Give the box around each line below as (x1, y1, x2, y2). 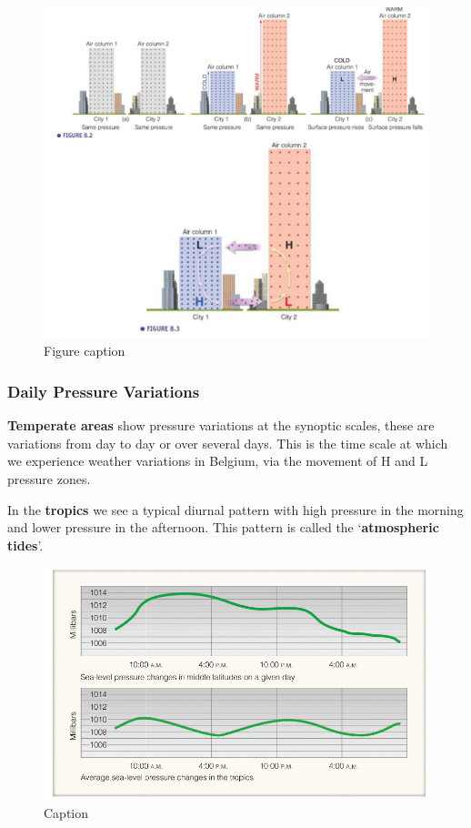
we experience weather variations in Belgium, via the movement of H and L (7, 451, 428, 470)
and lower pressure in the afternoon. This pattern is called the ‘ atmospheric (7, 518, 439, 537)
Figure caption (44, 341, 125, 360)
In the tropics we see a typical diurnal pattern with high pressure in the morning (7, 500, 464, 519)
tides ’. (7, 535, 44, 554)
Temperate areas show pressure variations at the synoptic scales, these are (7, 416, 435, 435)
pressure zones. (7, 470, 91, 488)
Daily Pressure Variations (7, 379, 200, 402)
